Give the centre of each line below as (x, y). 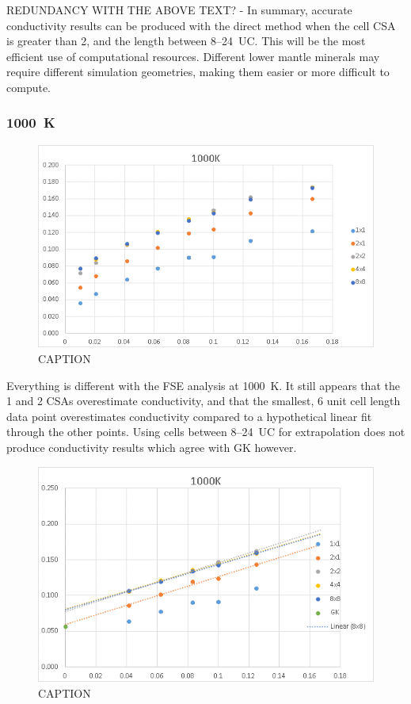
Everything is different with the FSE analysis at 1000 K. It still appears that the (203, 385)
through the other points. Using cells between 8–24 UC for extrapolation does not (206, 432)
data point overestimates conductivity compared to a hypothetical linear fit (189, 416)
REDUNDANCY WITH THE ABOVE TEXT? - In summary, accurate (179, 10)
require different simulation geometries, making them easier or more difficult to (198, 72)
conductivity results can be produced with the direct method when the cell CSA (201, 25)
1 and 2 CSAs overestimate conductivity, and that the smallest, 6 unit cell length (204, 401)
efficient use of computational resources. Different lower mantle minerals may (193, 56)
